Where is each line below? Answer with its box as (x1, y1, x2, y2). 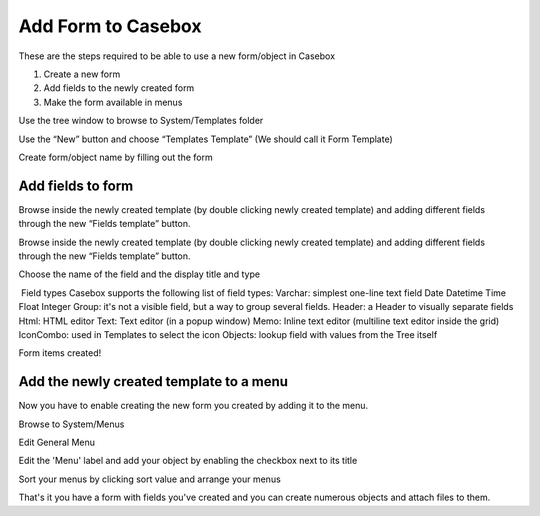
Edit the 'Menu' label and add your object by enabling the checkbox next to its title (18, 455, 358, 467)
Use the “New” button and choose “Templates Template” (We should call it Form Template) (18, 133, 394, 145)
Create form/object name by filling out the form (18, 151, 214, 163)
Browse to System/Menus (18, 418, 125, 430)
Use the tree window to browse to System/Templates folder (18, 115, 264, 127)
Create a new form (43, 68, 121, 80)
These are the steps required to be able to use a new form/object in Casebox (18, 50, 335, 62)
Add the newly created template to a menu (18, 373, 289, 390)
